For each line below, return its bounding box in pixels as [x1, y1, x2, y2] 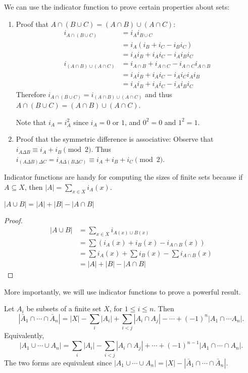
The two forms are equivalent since [4, 357, 112, 367]
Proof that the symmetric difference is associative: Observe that [16, 134, 214, 144]
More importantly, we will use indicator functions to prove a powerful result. [4, 286, 241, 297]
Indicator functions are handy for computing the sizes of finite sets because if [4, 172, 243, 182]
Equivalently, [4, 330, 44, 341]
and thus [145, 89, 172, 99]
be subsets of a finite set [26, 303, 102, 314]
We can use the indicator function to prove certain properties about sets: [4, 2, 230, 12]
